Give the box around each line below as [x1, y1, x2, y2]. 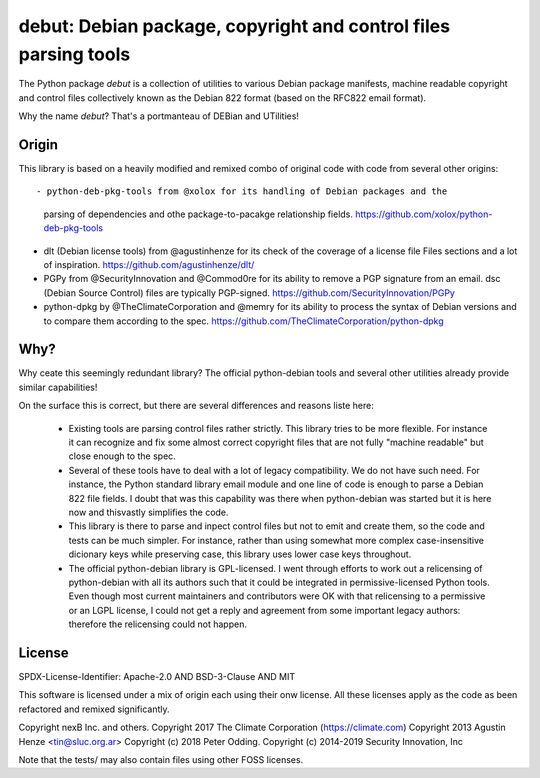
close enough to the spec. [68, 450, 177, 462]
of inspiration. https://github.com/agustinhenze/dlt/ [43, 258, 255, 270]
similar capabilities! [18, 381, 98, 393]
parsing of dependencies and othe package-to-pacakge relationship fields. [43, 208, 354, 220]
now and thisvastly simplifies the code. [68, 506, 229, 518]
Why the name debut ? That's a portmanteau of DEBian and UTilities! [18, 110, 300, 122]
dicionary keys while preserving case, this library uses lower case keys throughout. [68, 548, 412, 560]
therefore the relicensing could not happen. [68, 618, 247, 630]
